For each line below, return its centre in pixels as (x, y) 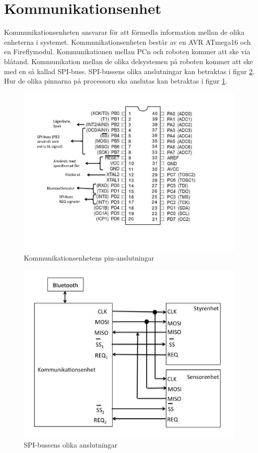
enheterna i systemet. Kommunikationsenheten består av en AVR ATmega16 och (128, 42)
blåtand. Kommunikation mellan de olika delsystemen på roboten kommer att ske (129, 61)
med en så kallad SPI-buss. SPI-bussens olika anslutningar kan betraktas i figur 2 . (129, 71)
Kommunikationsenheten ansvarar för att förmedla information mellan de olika (124, 32)
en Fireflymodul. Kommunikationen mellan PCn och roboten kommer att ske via (127, 51)
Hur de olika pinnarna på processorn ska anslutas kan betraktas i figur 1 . (116, 81)
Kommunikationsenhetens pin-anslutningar (89, 258)
